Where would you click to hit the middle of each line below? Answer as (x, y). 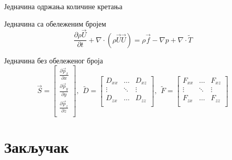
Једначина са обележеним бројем (55, 23)
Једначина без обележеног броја (54, 60)
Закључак (37, 147)
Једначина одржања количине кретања (63, 6)
